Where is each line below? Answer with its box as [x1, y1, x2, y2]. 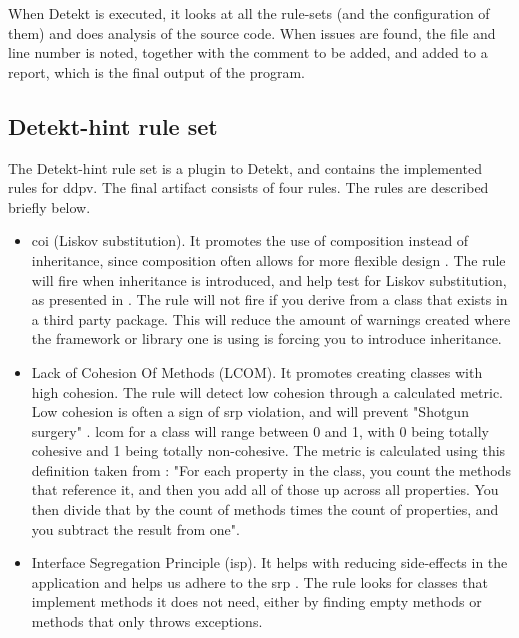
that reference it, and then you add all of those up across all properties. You [31, 479, 499, 500]
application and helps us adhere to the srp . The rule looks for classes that [31, 571, 488, 592]
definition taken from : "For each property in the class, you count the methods [31, 459, 511, 480]
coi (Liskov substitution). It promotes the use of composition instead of [31, 230, 469, 251]
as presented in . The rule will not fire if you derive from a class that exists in [31, 289, 508, 310]
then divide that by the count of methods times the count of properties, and [31, 499, 499, 520]
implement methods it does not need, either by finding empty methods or [31, 591, 482, 612]
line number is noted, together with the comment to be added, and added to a [8, 42, 488, 63]
